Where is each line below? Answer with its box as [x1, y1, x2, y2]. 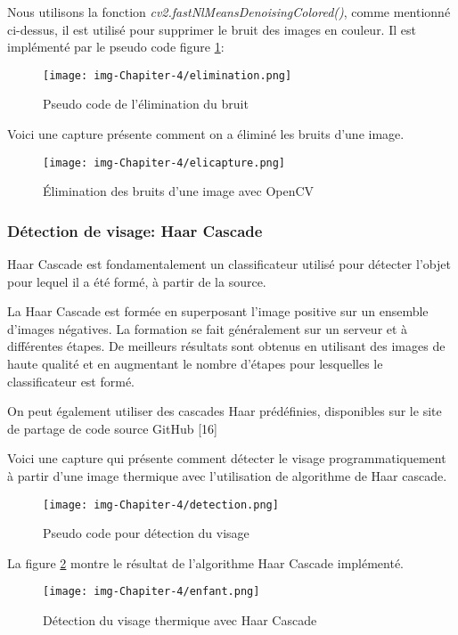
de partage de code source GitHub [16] [7, 419, 217, 437]
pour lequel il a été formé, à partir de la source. [7, 272, 266, 290]
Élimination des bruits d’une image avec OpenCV [43, 182, 315, 200]
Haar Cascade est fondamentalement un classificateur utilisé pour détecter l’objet [7, 255, 451, 273]
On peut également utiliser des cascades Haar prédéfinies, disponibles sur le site [7, 402, 442, 420]
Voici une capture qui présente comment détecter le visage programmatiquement [7, 449, 446, 468]
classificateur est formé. [7, 371, 135, 390]
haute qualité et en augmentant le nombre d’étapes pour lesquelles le [7, 354, 383, 373]
